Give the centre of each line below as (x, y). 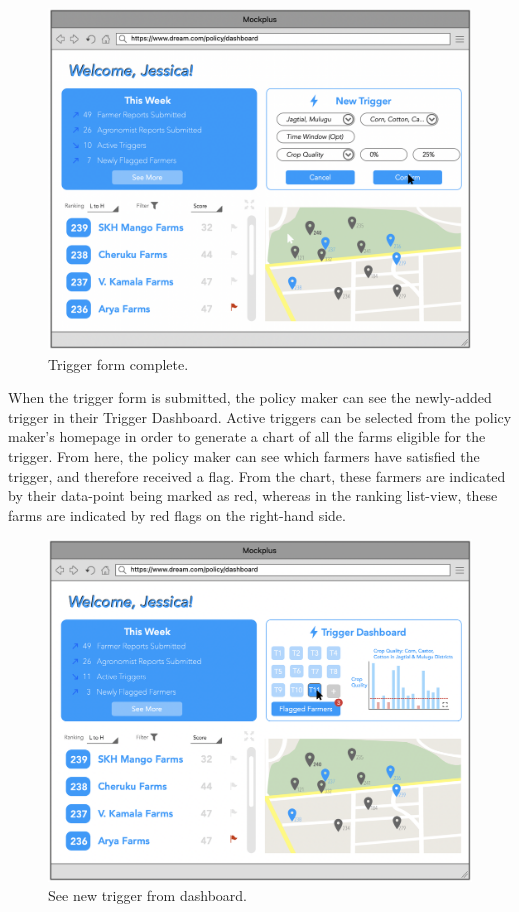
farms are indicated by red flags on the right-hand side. (177, 514)
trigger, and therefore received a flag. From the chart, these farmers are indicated (257, 475)
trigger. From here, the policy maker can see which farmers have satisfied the (244, 455)
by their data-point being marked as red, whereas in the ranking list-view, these (253, 495)
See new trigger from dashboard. (147, 895)
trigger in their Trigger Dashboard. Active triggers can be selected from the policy (260, 416)
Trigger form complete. (118, 363)
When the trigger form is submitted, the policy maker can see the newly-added (250, 397)
